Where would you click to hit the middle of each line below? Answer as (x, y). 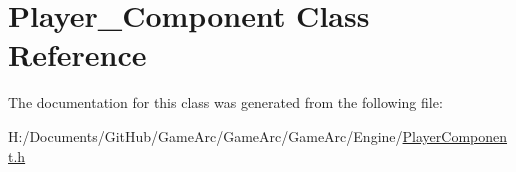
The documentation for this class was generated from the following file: (225, 102)
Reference (77, 54)
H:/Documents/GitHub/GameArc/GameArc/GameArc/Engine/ (205, 135)
